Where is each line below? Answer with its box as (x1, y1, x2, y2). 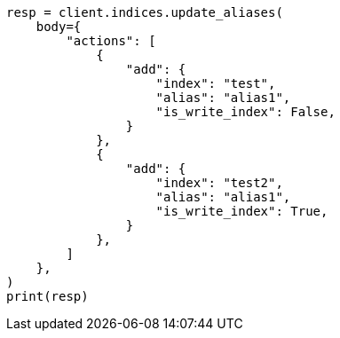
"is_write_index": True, (155, 204, 328, 218)
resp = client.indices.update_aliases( (6, 5, 283, 20)
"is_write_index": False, (155, 105, 336, 119)
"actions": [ (66, 34, 156, 48)
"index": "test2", (155, 176, 283, 190)
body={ (36, 20, 82, 34)
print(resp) (6, 289, 89, 303)
